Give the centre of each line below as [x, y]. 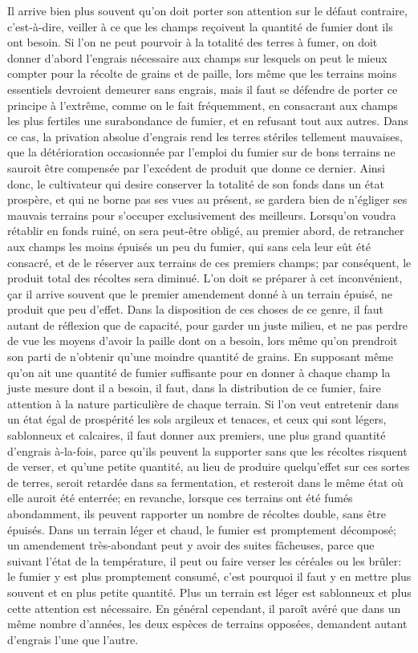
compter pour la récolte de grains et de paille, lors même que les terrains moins [202, 73]
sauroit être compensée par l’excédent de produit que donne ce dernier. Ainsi [197, 167]
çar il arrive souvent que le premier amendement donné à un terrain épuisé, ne [200, 293]
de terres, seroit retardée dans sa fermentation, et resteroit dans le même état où [205, 482]
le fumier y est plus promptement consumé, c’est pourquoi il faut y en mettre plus [209, 576]
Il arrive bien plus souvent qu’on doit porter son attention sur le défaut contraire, [207, 10]
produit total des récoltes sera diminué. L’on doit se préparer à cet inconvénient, [205, 278]
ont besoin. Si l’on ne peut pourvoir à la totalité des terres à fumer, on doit [193, 42]
